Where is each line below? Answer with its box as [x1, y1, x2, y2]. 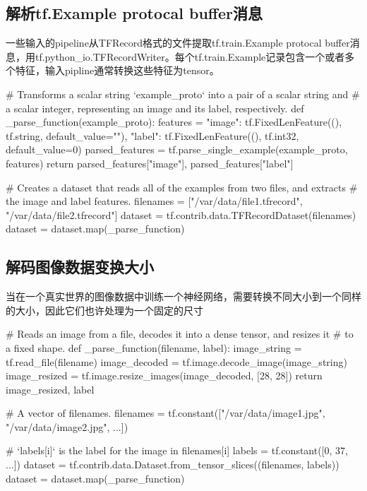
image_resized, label [6, 381, 95, 396]
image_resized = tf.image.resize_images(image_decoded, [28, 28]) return [6, 368, 323, 383]
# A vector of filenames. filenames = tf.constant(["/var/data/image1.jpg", [6, 406, 325, 420]
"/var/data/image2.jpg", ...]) [6, 419, 128, 434]
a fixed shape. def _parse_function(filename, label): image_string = [6, 340, 302, 355]
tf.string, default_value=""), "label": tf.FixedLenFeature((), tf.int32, [6, 128, 299, 143]
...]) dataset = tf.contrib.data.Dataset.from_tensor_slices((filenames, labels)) [6, 457, 339, 472]
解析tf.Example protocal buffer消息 [6, 2, 263, 24]
